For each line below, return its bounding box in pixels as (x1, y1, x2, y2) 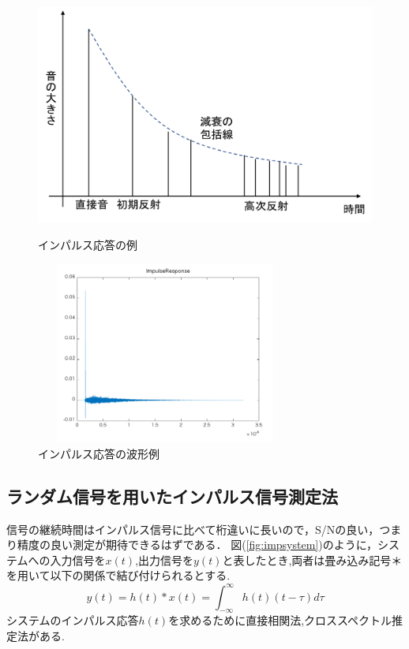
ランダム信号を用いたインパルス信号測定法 (6, 483, 338, 508)
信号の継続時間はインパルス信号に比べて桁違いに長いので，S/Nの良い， (6, 520, 380, 537)
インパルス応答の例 (38, 236, 137, 252)
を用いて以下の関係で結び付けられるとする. (6, 567, 231, 584)
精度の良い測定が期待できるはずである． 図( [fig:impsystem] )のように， (17, 536, 377, 553)
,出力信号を (135, 551, 194, 568)
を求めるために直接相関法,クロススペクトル (168, 612, 392, 628)
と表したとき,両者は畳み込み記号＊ (222, 551, 403, 568)
